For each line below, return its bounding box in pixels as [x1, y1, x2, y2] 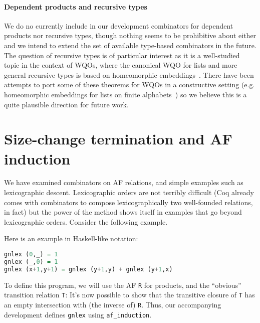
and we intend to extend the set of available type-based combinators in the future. [4, 40, 256, 50]
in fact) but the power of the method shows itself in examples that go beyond [4, 207, 242, 217]
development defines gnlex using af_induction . [4, 309, 152, 319]
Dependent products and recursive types [4, 1, 147, 12]
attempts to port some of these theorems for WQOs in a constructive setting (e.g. [4, 79, 255, 90]
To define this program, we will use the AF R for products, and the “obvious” [4, 279, 241, 290]
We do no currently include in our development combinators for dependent [4, 20, 233, 31]
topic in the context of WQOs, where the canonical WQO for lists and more [4, 60, 237, 70]
